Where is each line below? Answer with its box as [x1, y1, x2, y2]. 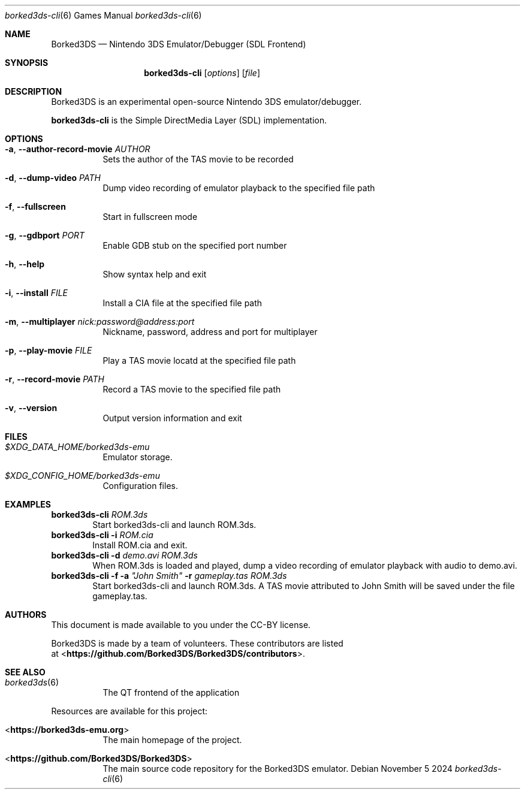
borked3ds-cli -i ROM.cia [51, 530, 153, 540]
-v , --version [5, 403, 58, 413]
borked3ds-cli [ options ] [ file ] [144, 68, 261, 78]
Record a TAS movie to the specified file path [102, 384, 281, 394]
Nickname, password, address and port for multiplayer [102, 327, 318, 337]
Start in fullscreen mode [102, 212, 198, 222]
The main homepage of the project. [102, 735, 242, 745]
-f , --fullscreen [5, 201, 66, 212]
